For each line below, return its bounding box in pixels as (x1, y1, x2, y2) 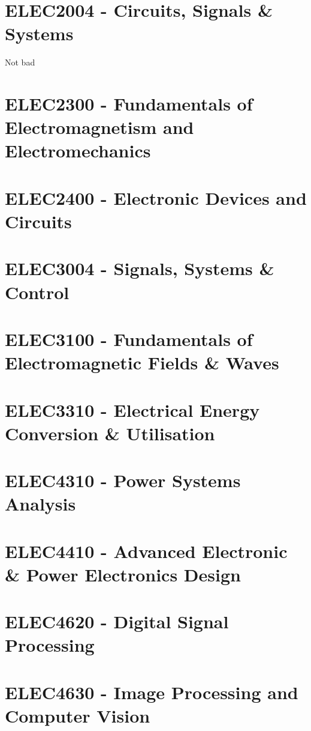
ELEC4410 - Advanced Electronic (5, 538, 288, 563)
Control (5, 279, 70, 304)
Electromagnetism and (5, 115, 194, 139)
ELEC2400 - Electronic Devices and (5, 185, 307, 210)
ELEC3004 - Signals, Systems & (5, 256, 274, 281)
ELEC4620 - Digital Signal (5, 609, 229, 634)
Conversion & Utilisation (5, 420, 215, 445)
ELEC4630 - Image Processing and (5, 679, 298, 704)
